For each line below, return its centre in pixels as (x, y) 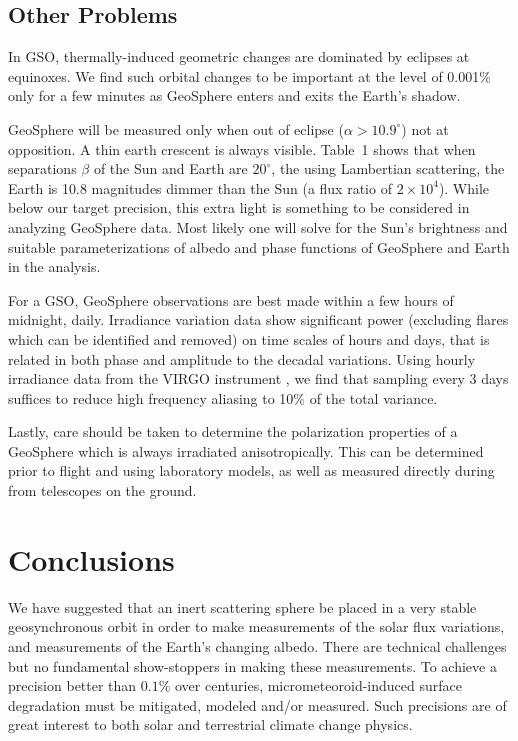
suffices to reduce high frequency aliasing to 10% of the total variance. (223, 397)
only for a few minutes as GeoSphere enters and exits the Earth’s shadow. (234, 95)
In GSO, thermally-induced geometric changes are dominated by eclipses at (239, 56)
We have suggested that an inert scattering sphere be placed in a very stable (242, 606)
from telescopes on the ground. (102, 490)
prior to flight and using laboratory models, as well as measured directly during (251, 470)
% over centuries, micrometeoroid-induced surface (310, 685)
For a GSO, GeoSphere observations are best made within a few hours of (231, 299)
